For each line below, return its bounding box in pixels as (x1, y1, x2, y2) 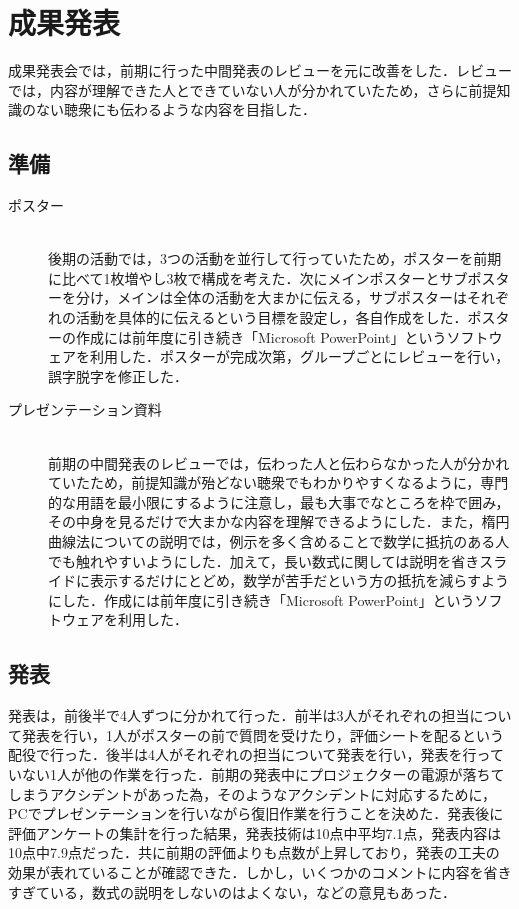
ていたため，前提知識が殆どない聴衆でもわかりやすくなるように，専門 (48, 472, 509, 493)
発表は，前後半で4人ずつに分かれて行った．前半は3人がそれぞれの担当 (8, 705, 470, 726)
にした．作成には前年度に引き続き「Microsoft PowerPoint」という (48, 589, 475, 610)
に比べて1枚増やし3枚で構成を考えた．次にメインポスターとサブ (48, 267, 468, 288)
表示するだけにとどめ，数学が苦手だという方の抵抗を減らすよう (89, 570, 510, 591)
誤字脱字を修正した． (48, 365, 188, 386)
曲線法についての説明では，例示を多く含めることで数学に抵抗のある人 (48, 531, 510, 552)
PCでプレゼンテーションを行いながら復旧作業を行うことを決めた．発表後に (8, 803, 504, 824)
